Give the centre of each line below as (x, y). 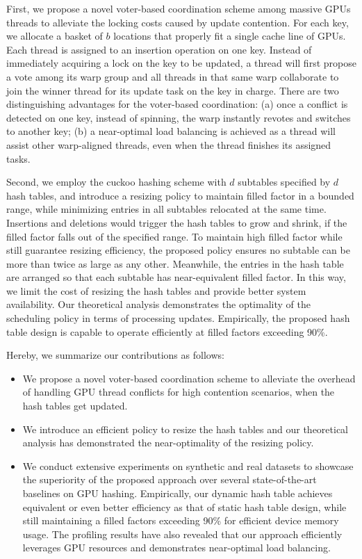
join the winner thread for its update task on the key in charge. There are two (173, 90)
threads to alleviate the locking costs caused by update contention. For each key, (178, 22)
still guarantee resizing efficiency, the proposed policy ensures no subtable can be (178, 250)
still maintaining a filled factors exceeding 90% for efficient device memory (181, 520)
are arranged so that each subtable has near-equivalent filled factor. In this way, (176, 277)
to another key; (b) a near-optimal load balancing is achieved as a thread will (171, 131)
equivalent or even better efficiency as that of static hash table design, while (184, 507)
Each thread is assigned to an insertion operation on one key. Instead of (159, 49)
